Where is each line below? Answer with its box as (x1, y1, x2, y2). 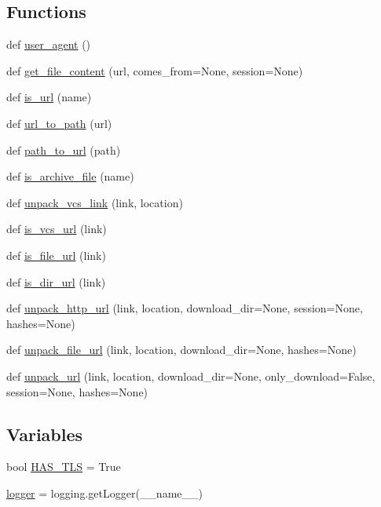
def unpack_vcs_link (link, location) (6, 194, 183, 210)
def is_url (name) (6, 89, 92, 105)
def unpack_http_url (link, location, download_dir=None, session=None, (6, 300, 363, 316)
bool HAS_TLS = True (6, 458, 121, 475)
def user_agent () (6, 36, 91, 53)
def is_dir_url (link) (6, 273, 106, 290)
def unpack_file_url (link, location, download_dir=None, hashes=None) (6, 341, 357, 358)
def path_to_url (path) (6, 141, 121, 158)
